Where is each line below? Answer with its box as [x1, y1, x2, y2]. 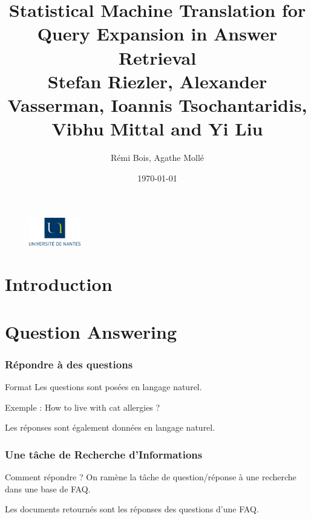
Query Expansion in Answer [37, 21, 278, 46]
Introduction [5, 272, 113, 296]
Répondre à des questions [5, 356, 133, 371]
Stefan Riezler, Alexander [47, 68, 267, 93]
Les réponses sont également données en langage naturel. [5, 421, 215, 434]
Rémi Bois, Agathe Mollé [110, 151, 205, 164]
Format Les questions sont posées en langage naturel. [5, 380, 202, 393]
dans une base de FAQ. [5, 482, 91, 495]
